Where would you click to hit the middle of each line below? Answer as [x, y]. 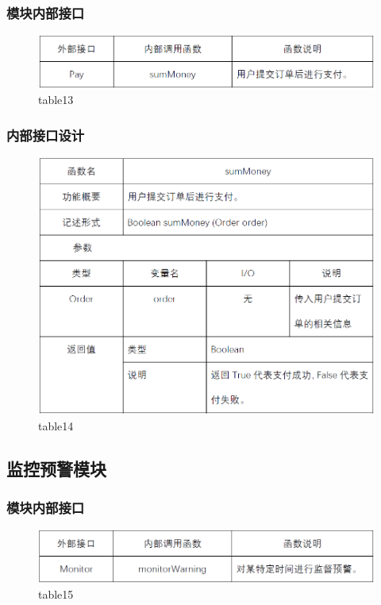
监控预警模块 [56, 468]
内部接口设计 [46, 135]
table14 [56, 425]
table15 [56, 594]
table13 [56, 100]
